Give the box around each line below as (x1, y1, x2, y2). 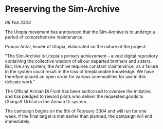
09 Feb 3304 (5, 19, 31, 25)
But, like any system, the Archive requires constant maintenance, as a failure (5, 63, 158, 69)
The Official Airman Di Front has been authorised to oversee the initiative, (5, 88, 152, 94)
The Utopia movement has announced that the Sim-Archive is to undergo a (5, 29, 155, 35)
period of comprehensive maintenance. (5, 34, 84, 40)
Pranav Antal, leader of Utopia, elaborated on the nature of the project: (5, 43, 147, 49)
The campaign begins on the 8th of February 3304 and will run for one (5, 108, 147, 114)
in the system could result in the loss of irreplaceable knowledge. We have (5, 68, 154, 74)
